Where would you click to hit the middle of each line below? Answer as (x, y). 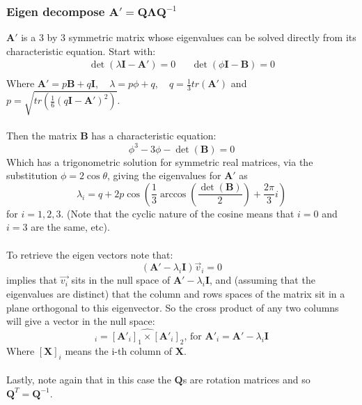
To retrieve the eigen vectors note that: (90, 254)
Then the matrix (42, 136)
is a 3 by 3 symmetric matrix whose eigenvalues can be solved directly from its (189, 37)
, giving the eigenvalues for (164, 175)
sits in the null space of (121, 280)
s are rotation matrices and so (246, 380)
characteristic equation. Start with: (81, 51)
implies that (32, 280)
